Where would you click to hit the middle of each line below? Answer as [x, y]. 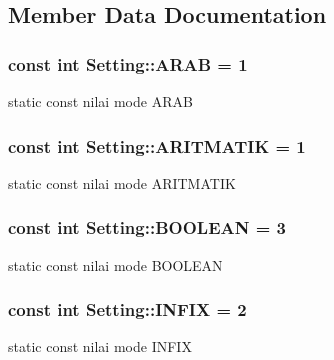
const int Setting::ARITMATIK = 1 [157, 145]
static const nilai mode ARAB [100, 101]
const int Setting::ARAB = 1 [128, 63]
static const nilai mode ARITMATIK [122, 182]
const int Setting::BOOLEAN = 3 [147, 227]
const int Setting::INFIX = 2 [127, 309]
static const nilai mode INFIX [100, 346]
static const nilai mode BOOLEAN [115, 264]
